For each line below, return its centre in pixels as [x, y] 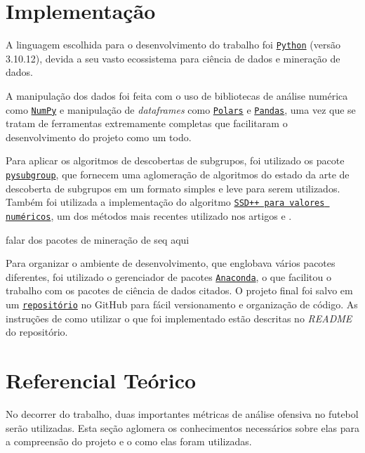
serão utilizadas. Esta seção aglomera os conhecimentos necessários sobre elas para [182, 427]
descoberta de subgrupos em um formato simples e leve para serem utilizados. [173, 188]
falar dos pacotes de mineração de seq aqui [98, 239]
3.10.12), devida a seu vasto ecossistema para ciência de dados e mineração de [173, 58]
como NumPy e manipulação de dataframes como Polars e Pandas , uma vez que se [181, 109]
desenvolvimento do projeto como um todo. [99, 137]
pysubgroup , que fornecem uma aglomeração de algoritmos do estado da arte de [178, 174]
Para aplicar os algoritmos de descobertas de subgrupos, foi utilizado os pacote [175, 160]
